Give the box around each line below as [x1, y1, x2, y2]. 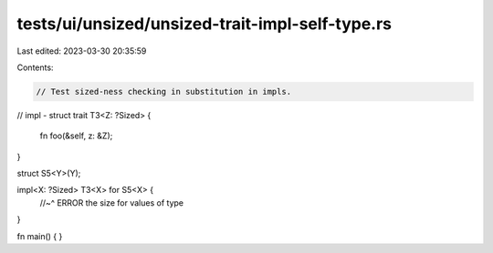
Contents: [16, 62, 54, 73]
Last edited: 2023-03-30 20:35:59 [16, 46, 147, 56]
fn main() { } [16, 230, 63, 241]
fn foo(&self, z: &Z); [39, 130, 113, 141]
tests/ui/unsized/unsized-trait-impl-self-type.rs [16, 14, 393, 34]
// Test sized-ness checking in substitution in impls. [36, 86, 292, 96]
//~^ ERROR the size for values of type [39, 197, 184, 208]
